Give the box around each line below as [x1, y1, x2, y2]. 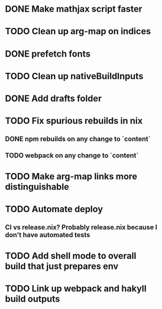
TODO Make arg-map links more [5, 171, 138, 182]
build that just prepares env [5, 261, 119, 272]
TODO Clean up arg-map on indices [5, 26, 151, 37]
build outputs [5, 293, 60, 305]
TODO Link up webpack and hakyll [5, 283, 147, 294]
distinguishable [5, 181, 70, 193]
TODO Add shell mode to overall [5, 250, 137, 261]
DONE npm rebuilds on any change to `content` [5, 134, 151, 143]
